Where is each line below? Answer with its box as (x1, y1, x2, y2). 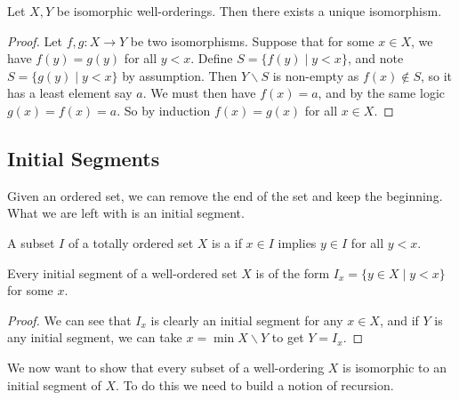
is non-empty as (272, 66, 359, 84)
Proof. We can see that (7, 310, 132, 329)
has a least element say (7, 84, 133, 102)
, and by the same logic (318, 84, 445, 102)
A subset (7, 233, 55, 252)
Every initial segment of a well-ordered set (7, 263, 238, 282)
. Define (190, 49, 233, 68)
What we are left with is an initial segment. (7, 204, 245, 222)
